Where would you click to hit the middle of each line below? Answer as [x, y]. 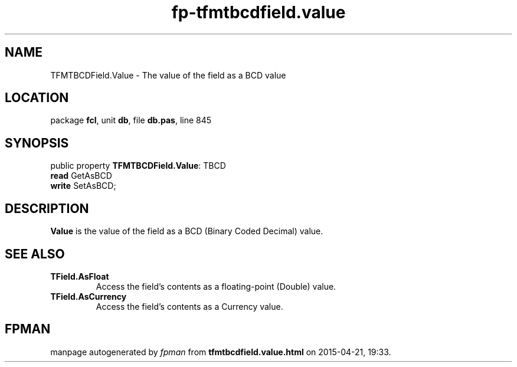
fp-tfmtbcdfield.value [258, 12]
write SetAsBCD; [83, 186]
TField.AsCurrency [89, 296]
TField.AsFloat [80, 276]
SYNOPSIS [37, 143]
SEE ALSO [35, 254]
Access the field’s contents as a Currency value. [189, 306]
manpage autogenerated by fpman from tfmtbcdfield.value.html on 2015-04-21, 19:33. [221, 352]
